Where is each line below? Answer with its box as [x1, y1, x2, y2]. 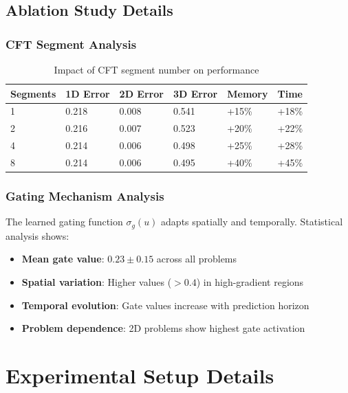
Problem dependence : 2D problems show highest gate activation [21, 321, 305, 335]
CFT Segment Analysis [6, 35, 137, 52]
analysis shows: [6, 228, 69, 243]
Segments [10, 86, 56, 100]
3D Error [173, 86, 218, 100]
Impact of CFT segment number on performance [54, 63, 259, 76]
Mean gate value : [21, 251, 105, 266]
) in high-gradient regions [196, 274, 304, 289]
